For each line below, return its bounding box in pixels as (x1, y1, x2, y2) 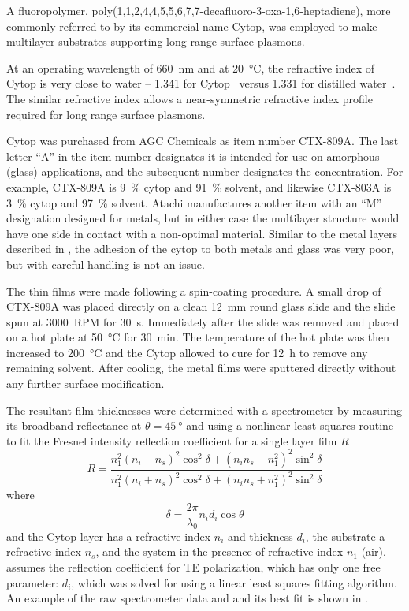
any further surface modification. (6, 375, 165, 392)
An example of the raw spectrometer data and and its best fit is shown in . (6, 590, 368, 606)
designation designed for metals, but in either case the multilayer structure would (6, 210, 400, 226)
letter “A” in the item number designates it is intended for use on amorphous (6, 147, 380, 164)
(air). (361, 543, 386, 560)
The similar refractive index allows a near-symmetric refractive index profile (6, 90, 373, 106)
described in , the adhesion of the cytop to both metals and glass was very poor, (6, 240, 395, 257)
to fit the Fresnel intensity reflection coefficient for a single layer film (6, 432, 337, 449)
